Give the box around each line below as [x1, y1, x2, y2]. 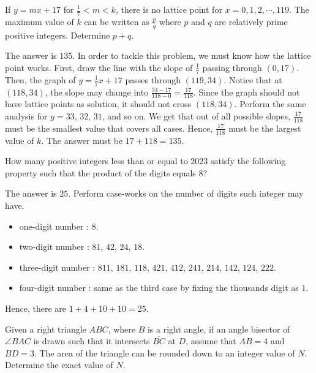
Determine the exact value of [5, 358, 113, 371]
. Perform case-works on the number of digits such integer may [68, 187, 304, 200]
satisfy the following [210, 154, 286, 167]
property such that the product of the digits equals [5, 166, 196, 179]
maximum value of [5, 15, 74, 28]
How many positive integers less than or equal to [5, 154, 188, 167]
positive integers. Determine [5, 28, 110, 41]
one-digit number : [19, 219, 89, 232]
